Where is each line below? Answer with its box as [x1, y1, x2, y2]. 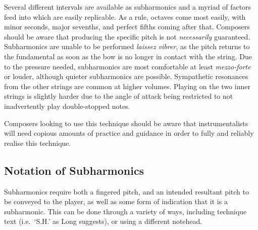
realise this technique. [4, 137, 71, 148]
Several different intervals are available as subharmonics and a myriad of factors [4, 2, 251, 12]
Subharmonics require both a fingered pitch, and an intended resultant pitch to [4, 186, 249, 197]
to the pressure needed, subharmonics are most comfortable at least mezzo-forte [4, 61, 251, 71]
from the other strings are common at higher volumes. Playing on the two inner [4, 81, 250, 91]
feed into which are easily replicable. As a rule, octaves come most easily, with [4, 11, 246, 22]
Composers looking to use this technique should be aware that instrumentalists [4, 118, 248, 128]
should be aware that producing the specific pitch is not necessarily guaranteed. [4, 31, 250, 42]
